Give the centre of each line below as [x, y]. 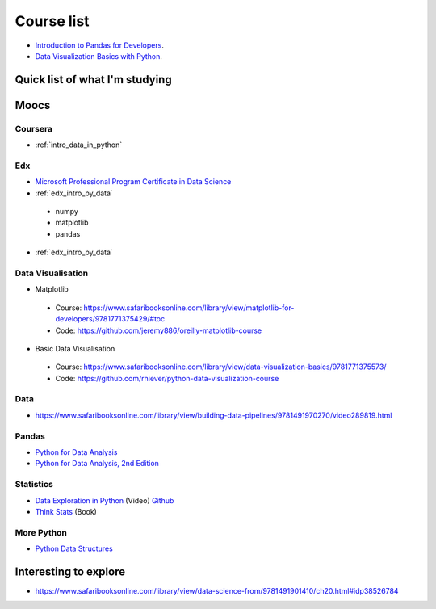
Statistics [34, 485]
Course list [52, 21]
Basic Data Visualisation [75, 348]
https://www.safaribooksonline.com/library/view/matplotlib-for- [189, 308]
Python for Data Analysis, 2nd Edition [97, 464]
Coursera [34, 128]
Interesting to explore [70, 571]
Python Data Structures [74, 548]
